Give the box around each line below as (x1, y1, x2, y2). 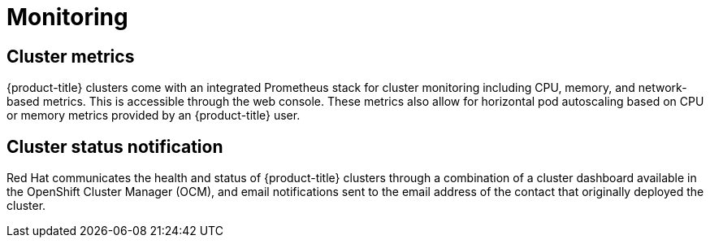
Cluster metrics (6, 46, 135, 67)
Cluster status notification (6, 136, 223, 157)
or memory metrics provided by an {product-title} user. (6, 108, 301, 123)
